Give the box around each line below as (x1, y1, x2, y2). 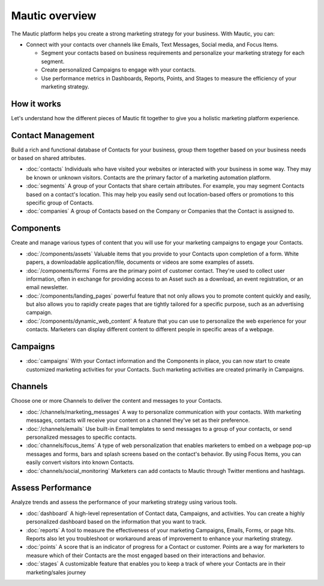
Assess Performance (11, 483, 92, 493)
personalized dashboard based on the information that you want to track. (26, 518, 207, 525)
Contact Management (11, 130, 95, 141)
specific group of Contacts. (26, 199, 94, 207)
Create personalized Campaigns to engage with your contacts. (41, 66, 196, 73)
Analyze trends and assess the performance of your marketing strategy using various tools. (11, 499, 238, 506)
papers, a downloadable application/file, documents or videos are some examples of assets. (26, 258, 254, 266)
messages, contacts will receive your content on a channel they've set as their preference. (26, 417, 250, 424)
